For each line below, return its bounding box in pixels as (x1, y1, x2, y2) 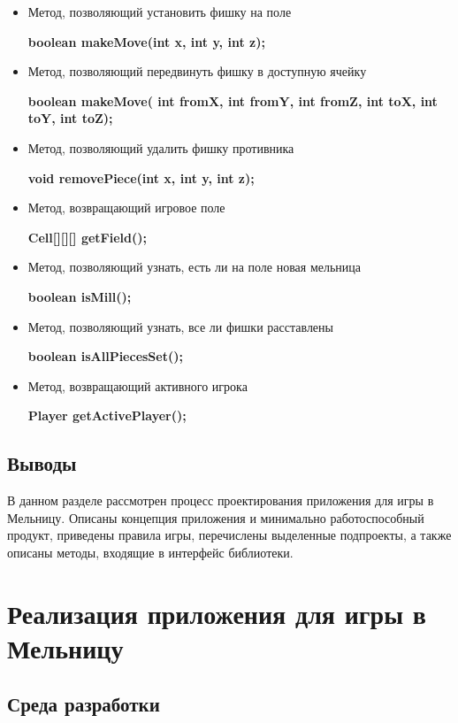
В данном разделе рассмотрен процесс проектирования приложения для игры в (7, 491, 434, 510)
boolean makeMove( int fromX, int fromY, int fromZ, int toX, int (27, 91, 438, 110)
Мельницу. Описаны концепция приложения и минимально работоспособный (7, 508, 424, 527)
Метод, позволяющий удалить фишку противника (27, 138, 294, 157)
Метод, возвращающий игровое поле (27, 198, 225, 217)
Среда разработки (7, 690, 160, 718)
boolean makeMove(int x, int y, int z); (27, 32, 265, 50)
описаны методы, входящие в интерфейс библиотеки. (7, 542, 294, 561)
